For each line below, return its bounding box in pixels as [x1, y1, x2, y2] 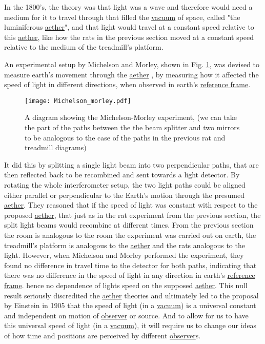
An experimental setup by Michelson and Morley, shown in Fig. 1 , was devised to [4, 58, 260, 69]
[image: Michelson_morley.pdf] [25, 97, 131, 105]
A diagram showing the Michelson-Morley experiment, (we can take [25, 112, 237, 123]
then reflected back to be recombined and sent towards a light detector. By [4, 169, 240, 180]
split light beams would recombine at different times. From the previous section [4, 219, 254, 230]
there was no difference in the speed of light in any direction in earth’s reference [4, 270, 255, 280]
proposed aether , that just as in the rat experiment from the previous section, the [4, 209, 261, 220]
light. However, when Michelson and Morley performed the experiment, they [4, 250, 244, 260]
